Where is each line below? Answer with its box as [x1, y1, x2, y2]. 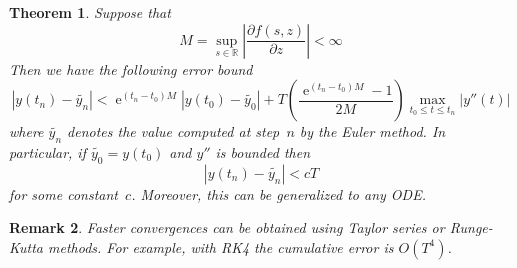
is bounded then [215, 141, 311, 162]
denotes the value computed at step [67, 121, 280, 142]
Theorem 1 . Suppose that [9, 2, 171, 22]
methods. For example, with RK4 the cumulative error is [48, 236, 394, 257]
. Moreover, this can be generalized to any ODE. [131, 183, 426, 204]
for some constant [9, 183, 118, 204]
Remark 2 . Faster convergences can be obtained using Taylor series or [9, 217, 445, 238]
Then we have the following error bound [9, 58, 253, 79]
